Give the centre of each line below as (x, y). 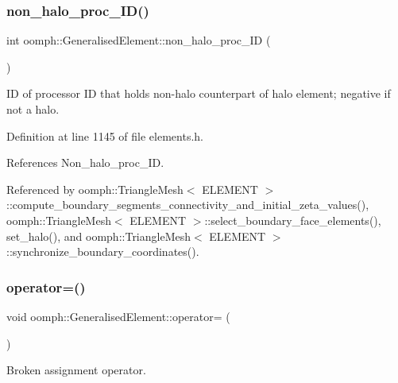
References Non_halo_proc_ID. (85, 162)
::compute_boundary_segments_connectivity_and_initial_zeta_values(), (188, 205)
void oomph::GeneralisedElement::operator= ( (118, 316)
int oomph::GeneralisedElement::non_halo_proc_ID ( (139, 40)
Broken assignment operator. (76, 370)
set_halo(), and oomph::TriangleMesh (99, 236)
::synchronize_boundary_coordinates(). (103, 251)
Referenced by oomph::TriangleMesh (95, 189)
